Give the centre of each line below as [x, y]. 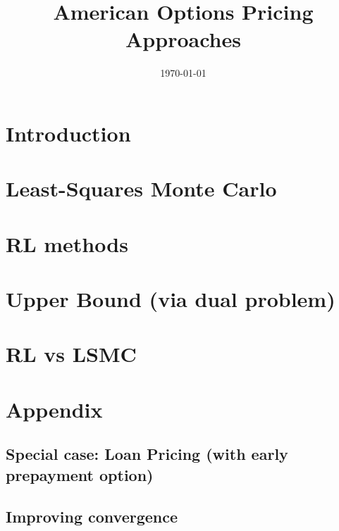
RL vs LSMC [71, 354]
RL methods [67, 243]
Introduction [68, 133]
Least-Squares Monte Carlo [141, 188]
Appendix [54, 409]
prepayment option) [80, 474]
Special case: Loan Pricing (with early [147, 454]
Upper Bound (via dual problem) [171, 299]
